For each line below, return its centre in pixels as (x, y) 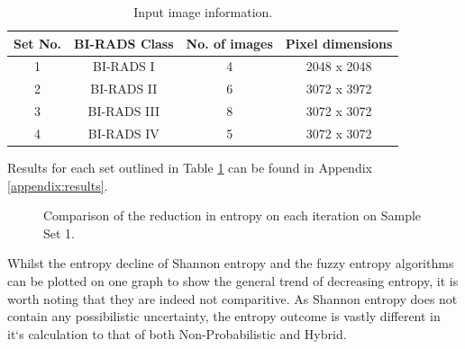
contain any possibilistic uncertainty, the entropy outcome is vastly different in (224, 316)
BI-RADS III (124, 111)
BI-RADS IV (123, 133)
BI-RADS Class (124, 43)
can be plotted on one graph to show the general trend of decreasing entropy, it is (233, 281)
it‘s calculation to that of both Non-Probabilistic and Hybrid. (177, 333)
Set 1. (59, 233)
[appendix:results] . (58, 185)
